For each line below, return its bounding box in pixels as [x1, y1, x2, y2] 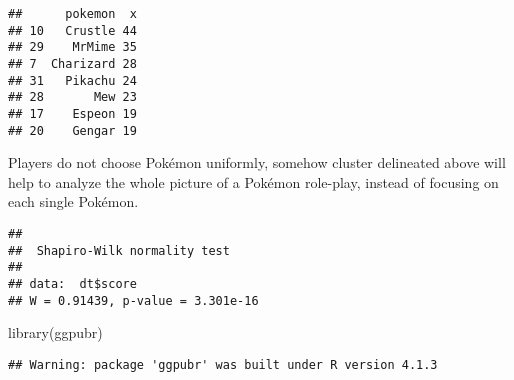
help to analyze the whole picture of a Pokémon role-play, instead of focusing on [8, 171, 499, 192]
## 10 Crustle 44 [8, 23, 137, 38]
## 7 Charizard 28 [8, 56, 137, 71]
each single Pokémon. [8, 191, 139, 212]
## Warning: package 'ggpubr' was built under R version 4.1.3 [8, 357, 438, 372]
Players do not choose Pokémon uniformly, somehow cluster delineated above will [8, 152, 506, 173]
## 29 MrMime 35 [8, 40, 137, 55]
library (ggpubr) [8, 322, 103, 343]
